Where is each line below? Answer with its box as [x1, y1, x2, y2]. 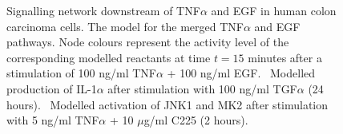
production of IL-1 [6, 80, 97, 97]
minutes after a [248, 49, 322, 65]
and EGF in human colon [211, 2, 337, 18]
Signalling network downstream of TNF [6, 2, 200, 18]
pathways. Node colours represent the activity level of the [6, 33, 289, 50]
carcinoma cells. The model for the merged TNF [6, 18, 244, 34]
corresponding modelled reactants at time [6, 49, 211, 65]
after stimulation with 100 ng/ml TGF [107, 80, 297, 97]
